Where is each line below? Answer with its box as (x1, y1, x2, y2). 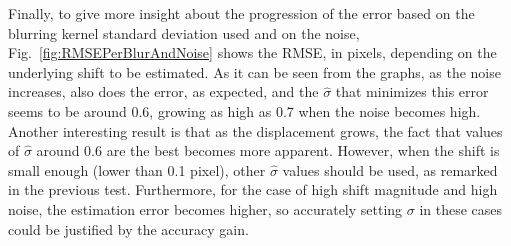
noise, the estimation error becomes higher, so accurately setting (8, 198, 403, 219)
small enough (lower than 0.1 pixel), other (8, 159, 266, 180)
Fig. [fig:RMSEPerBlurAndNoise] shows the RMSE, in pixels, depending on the (8, 42, 497, 63)
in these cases (419, 198, 503, 219)
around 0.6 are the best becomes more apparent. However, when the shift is (36, 140, 500, 161)
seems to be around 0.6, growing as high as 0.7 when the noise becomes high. (8, 100, 481, 121)
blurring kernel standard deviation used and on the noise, (8, 22, 360, 43)
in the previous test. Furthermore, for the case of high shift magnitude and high (8, 179, 498, 200)
